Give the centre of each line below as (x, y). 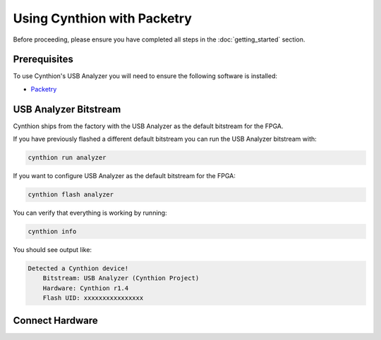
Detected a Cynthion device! (78, 269)
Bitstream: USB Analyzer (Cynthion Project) (121, 278)
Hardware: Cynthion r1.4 (86, 288)
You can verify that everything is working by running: (90, 213)
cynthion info (52, 232)
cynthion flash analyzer (71, 195)
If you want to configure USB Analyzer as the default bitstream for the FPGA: (124, 176)
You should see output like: (52, 250)
